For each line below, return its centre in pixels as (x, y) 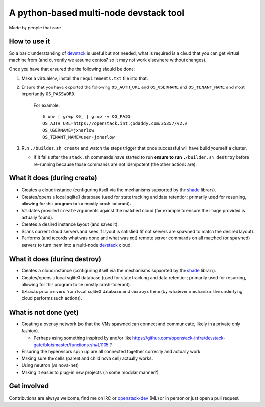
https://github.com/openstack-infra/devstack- (179, 338)
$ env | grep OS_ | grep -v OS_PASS (86, 116)
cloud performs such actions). (52, 298)
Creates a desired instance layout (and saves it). (70, 224)
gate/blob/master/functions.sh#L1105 (71, 345)
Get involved (29, 386)
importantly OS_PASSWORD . (48, 94)
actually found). (37, 217)
